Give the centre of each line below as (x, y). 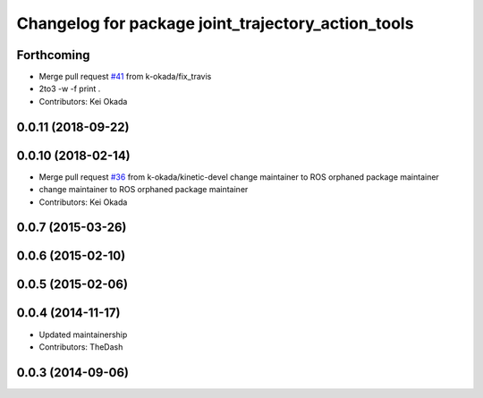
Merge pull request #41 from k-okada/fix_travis (125, 77)
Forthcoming (53, 55)
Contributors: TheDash (81, 347)
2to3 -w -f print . (70, 89)
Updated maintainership (83, 334)
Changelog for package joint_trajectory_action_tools (215, 23)
